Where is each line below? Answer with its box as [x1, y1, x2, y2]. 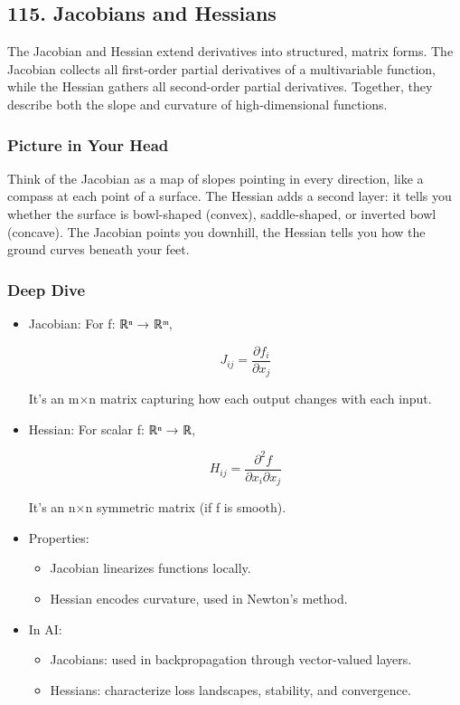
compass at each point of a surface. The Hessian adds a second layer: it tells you [7, 186, 452, 205]
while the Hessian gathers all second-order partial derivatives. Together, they [7, 77, 433, 96]
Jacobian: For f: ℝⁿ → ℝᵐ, [28, 313, 173, 332]
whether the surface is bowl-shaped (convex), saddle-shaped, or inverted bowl [7, 204, 437, 223]
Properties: [28, 528, 89, 547]
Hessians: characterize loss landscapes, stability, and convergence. [50, 680, 411, 699]
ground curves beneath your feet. [7, 240, 190, 259]
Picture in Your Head [7, 133, 169, 156]
